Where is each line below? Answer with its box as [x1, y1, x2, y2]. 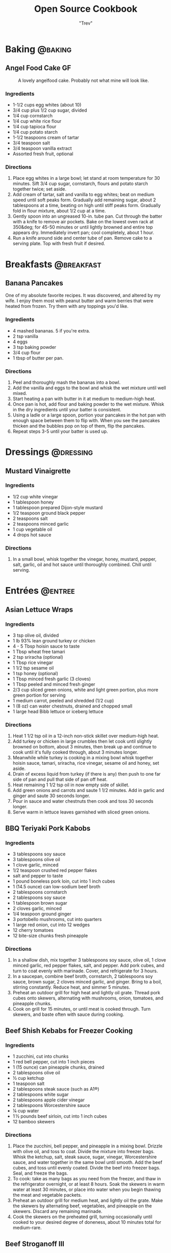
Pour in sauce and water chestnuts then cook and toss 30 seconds [12, 798, 154, 804]
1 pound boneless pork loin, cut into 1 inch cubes [12, 878, 115, 884]
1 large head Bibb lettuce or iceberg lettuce [12, 708, 104, 715]
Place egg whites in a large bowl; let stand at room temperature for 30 [12, 175, 160, 181]
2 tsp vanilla [12, 333, 38, 339]
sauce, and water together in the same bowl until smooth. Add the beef [12, 1159, 162, 1165]
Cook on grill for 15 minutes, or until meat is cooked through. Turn [12, 1006, 151, 1012]
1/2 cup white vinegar [12, 493, 58, 499]
